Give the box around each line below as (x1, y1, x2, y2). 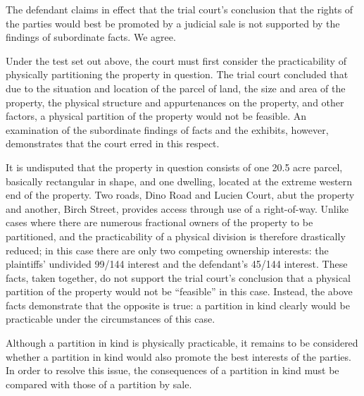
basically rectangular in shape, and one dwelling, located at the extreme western (6, 173, 352, 188)
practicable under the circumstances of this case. (6, 311, 215, 326)
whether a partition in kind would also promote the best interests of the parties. (6, 349, 351, 364)
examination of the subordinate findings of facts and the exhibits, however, (6, 122, 329, 137)
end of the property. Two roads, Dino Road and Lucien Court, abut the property (6, 187, 355, 202)
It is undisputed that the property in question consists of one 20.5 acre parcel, (6, 159, 343, 174)
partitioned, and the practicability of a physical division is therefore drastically (6, 228, 346, 243)
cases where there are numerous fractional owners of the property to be (6, 215, 313, 230)
